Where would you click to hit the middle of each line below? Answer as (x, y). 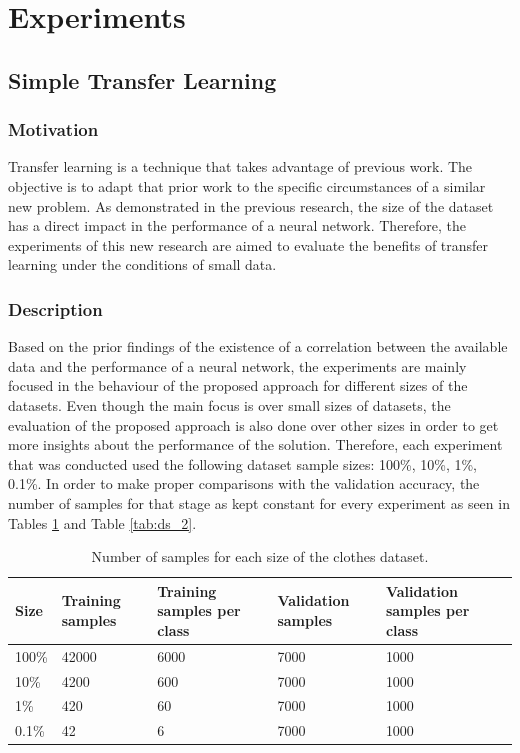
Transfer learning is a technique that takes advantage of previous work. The (240, 166)
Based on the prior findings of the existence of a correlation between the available (258, 346)
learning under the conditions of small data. (142, 264)
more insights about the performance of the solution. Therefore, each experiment (255, 444)
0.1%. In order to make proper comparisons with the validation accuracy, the (244, 483)
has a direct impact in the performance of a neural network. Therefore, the (237, 225)
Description (55, 308)
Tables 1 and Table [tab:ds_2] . (102, 522)
